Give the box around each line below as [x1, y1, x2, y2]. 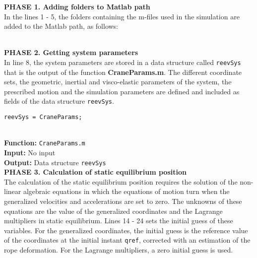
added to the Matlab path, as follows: [4, 21, 119, 31]
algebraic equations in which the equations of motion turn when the [23, 186, 230, 196]
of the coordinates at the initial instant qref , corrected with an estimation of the [4, 235, 251, 245]
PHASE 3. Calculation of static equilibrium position [4, 167, 187, 177]
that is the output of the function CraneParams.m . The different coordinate [4, 66, 242, 77]
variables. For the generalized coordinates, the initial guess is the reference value [4, 225, 248, 235]
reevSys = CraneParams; [4, 114, 82, 121]
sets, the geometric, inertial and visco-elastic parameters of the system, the [4, 76, 232, 87]
